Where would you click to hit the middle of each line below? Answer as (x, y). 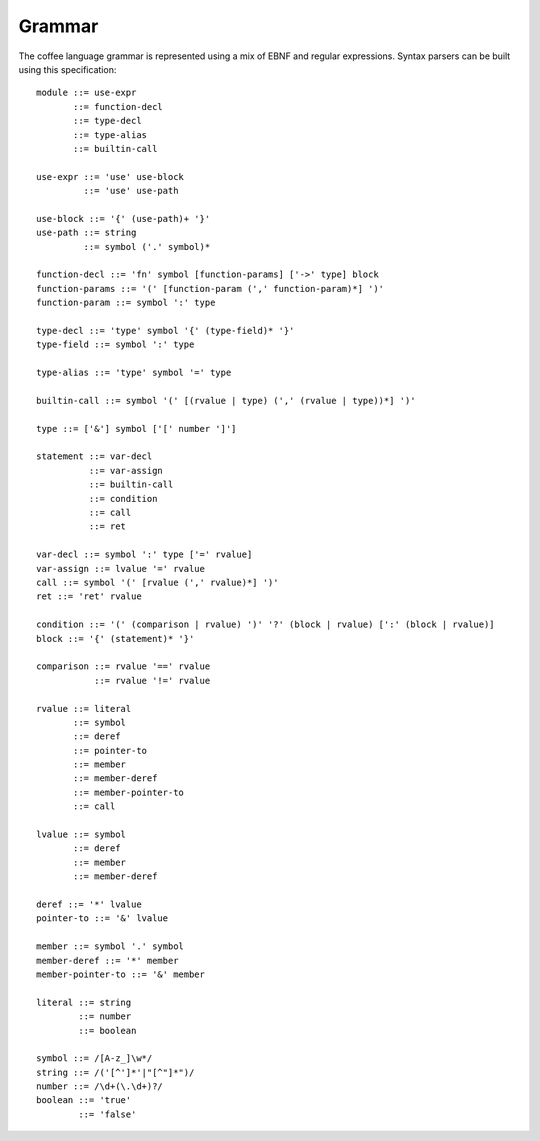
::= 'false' (107, 1114)
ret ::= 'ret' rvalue (89, 596)
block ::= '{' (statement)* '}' (115, 638)
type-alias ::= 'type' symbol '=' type (134, 373)
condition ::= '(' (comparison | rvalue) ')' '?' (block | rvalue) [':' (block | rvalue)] (265, 624)
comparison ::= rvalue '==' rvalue (123, 666)
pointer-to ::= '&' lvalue (102, 918)
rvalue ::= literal (84, 708)
